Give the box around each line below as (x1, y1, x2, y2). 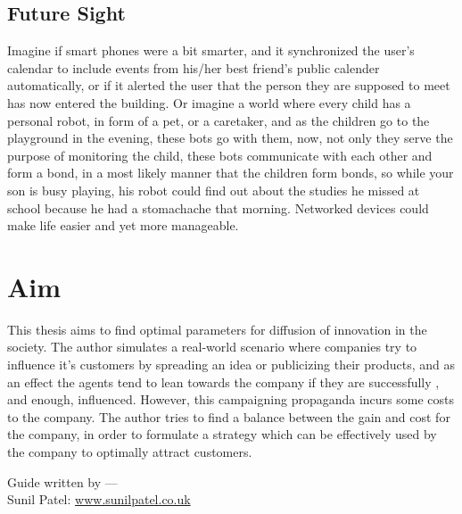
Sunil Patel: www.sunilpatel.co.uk (7, 490, 191, 509)
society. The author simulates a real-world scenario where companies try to (7, 337, 417, 356)
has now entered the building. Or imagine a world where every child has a (7, 93, 411, 112)
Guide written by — (7, 472, 118, 491)
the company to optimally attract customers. (7, 443, 252, 461)
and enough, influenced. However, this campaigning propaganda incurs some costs (7, 390, 455, 409)
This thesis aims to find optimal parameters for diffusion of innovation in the (7, 319, 427, 338)
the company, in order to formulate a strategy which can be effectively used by (7, 425, 437, 444)
